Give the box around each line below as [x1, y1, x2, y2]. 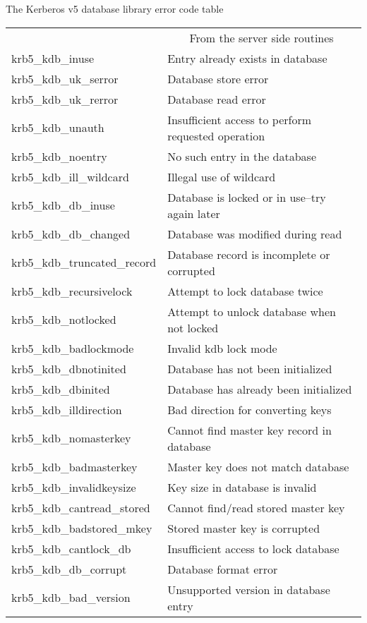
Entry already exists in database [167, 49, 327, 66]
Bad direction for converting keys [167, 401, 332, 418]
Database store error [167, 70, 269, 87]
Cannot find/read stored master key [167, 499, 345, 516]
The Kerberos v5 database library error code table [6, 1, 224, 16]
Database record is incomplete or [167, 246, 330, 262]
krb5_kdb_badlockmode [11, 339, 134, 356]
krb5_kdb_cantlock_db [11, 540, 131, 557]
